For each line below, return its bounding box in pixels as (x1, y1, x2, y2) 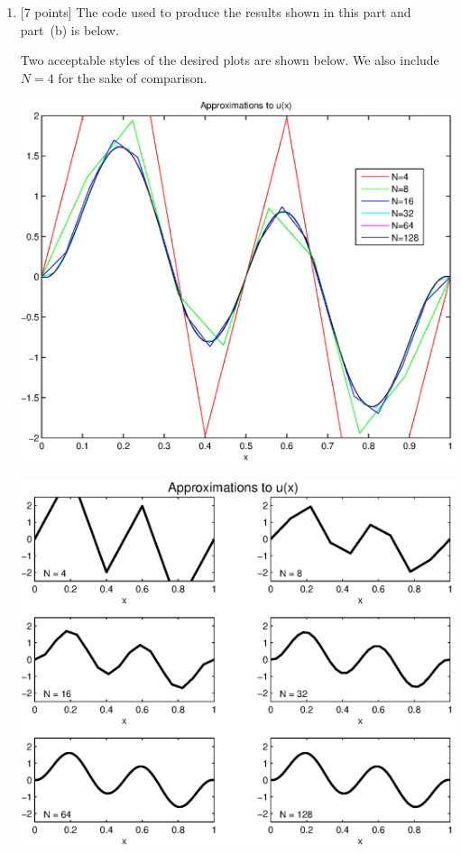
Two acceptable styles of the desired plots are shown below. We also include (20, 51, 439, 69)
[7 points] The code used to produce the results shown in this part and (20, 3, 411, 21)
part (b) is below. (20, 20, 119, 39)
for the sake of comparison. (58, 68, 207, 87)
